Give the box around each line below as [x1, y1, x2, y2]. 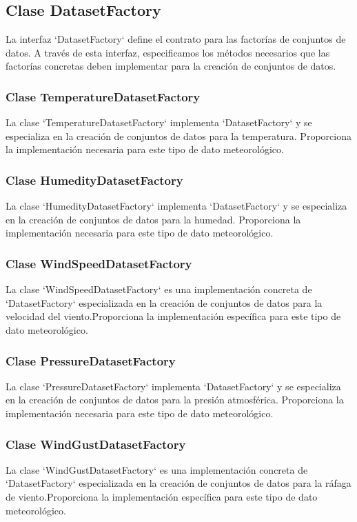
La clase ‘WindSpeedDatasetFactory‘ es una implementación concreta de [6, 282, 312, 297]
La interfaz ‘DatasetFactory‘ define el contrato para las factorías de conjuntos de [6, 32, 346, 46]
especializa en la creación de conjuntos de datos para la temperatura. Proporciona [6, 128, 351, 143]
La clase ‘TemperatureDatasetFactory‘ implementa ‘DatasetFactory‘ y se [6, 115, 312, 130]
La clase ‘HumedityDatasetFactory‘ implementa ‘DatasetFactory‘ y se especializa [6, 199, 347, 213]
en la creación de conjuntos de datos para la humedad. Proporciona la [6, 212, 301, 226]
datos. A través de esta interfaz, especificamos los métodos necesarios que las [6, 45, 330, 59]
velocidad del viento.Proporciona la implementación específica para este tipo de [6, 309, 341, 323]
